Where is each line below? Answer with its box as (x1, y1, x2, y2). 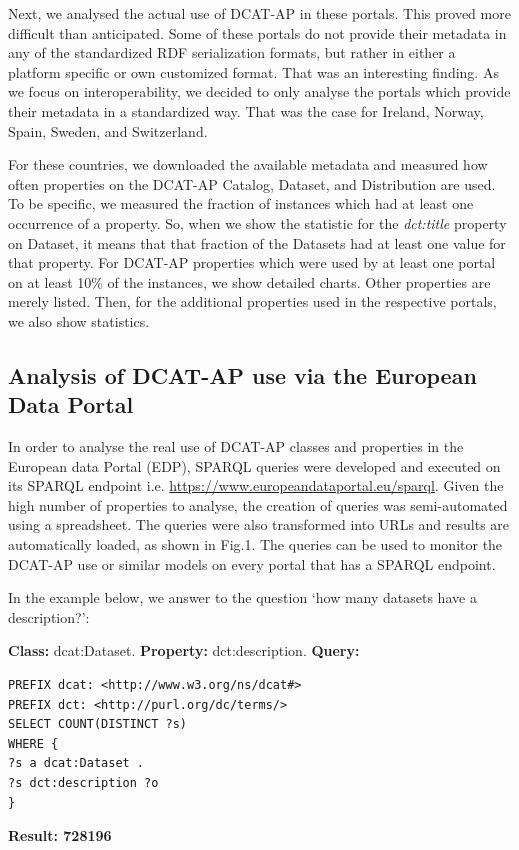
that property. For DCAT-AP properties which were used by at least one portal (8, 252, 496, 273)
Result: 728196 (8, 825, 112, 846)
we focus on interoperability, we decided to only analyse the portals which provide (8, 81, 511, 102)
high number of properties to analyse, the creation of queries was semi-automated (8, 494, 508, 515)
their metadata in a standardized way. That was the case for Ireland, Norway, (8, 100, 484, 121)
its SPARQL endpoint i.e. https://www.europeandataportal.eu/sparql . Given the (8, 475, 504, 496)
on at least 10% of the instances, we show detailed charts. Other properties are (8, 271, 491, 292)
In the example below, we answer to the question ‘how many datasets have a (8, 587, 477, 608)
